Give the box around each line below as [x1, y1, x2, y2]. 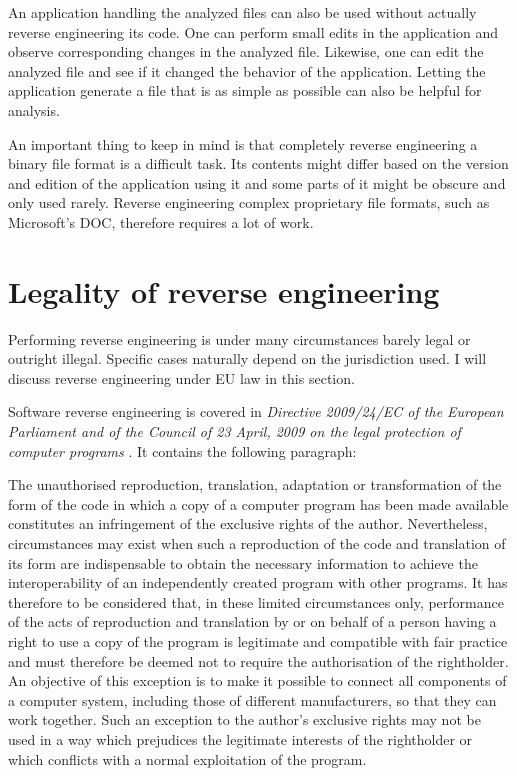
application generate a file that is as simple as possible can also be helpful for [8, 80, 482, 101]
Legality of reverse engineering [8, 270, 440, 311]
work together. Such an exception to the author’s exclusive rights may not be [8, 709, 481, 730]
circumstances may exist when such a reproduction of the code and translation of [8, 533, 506, 553]
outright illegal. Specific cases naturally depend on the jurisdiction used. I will [8, 348, 487, 369]
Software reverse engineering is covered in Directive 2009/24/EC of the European [8, 401, 504, 422]
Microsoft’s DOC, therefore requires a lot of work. [8, 211, 314, 232]
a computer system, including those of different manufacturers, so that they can [8, 689, 497, 710]
